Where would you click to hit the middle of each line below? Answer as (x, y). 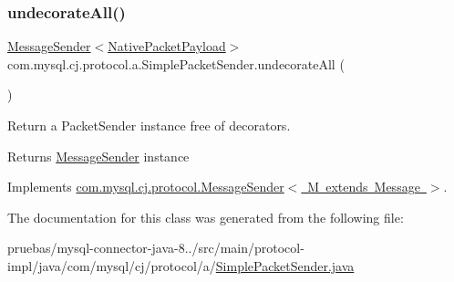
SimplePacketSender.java (285, 265)
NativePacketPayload (167, 46)
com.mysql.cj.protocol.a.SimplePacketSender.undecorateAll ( (176, 63)
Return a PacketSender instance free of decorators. (149, 125)
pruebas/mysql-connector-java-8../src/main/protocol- (156, 248)
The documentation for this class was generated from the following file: (206, 217)
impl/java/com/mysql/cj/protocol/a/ (112, 265)
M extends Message (364, 187)
